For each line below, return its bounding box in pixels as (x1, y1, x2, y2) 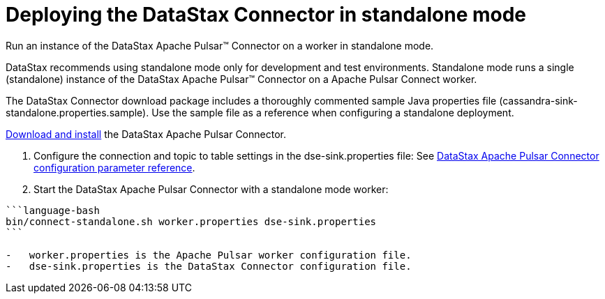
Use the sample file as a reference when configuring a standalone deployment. (151, 106, 514, 118)
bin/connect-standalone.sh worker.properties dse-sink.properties (6, 215, 377, 227)
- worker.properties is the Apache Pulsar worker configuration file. (6, 249, 412, 261)
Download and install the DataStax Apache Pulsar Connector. (6, 128, 286, 140)
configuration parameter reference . (33, 161, 195, 174)
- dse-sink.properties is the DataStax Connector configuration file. (6, 260, 412, 272)
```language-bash (6, 204, 100, 216)
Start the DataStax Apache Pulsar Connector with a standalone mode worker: (33, 183, 389, 195)
